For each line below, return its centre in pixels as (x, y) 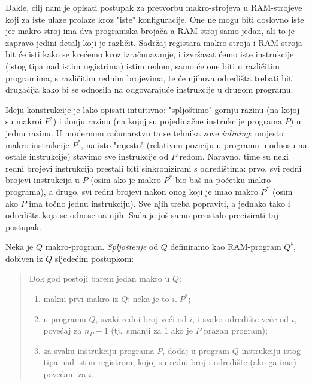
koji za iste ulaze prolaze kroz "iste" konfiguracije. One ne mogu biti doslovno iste (155, 19)
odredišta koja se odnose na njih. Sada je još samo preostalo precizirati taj (142, 215)
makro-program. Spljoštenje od (102, 247)
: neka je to (149, 299)
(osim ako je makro (126, 180)
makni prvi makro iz (81, 299)
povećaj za (63, 330)
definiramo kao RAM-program (226, 247)
